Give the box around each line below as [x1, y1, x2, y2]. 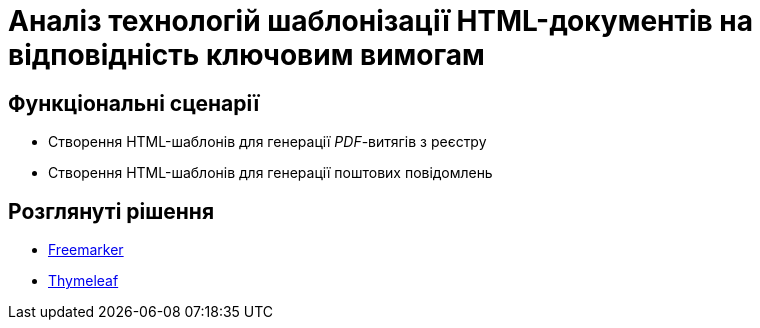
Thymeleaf [48, 272, 119, 290]
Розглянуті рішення [8, 198, 215, 224]
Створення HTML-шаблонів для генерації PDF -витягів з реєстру [48, 133, 487, 151]
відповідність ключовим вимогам [8, 38, 485, 72]
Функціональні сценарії [8, 90, 260, 116]
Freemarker [48, 241, 124, 259]
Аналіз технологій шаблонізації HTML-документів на [8, 4, 753, 38]
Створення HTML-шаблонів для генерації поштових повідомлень [48, 164, 493, 182]
